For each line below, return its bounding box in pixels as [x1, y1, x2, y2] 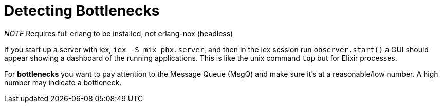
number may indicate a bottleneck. [4, 78, 122, 87]
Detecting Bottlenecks [4, 2, 160, 19]
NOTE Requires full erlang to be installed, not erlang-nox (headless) [4, 29, 233, 38]
